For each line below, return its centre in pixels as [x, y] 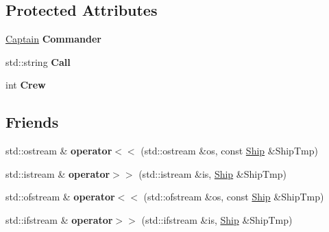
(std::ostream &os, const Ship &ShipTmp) [229, 151]
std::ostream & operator [59, 151]
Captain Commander [53, 39]
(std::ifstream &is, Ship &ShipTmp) [217, 219]
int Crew [26, 85]
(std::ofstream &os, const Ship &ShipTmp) [234, 197]
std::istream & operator [58, 173]
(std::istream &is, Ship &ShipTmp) [212, 173]
